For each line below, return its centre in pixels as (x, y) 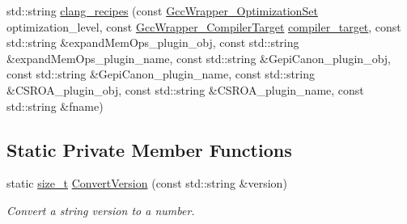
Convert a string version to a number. (101, 210)
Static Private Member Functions (149, 149)
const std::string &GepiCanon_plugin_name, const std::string (161, 74)
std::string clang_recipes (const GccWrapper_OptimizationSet (162, 11)
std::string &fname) (55, 106)
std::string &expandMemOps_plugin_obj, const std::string (153, 42)
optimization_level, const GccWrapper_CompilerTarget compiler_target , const (204, 26)
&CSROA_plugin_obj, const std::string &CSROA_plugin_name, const (185, 89)
